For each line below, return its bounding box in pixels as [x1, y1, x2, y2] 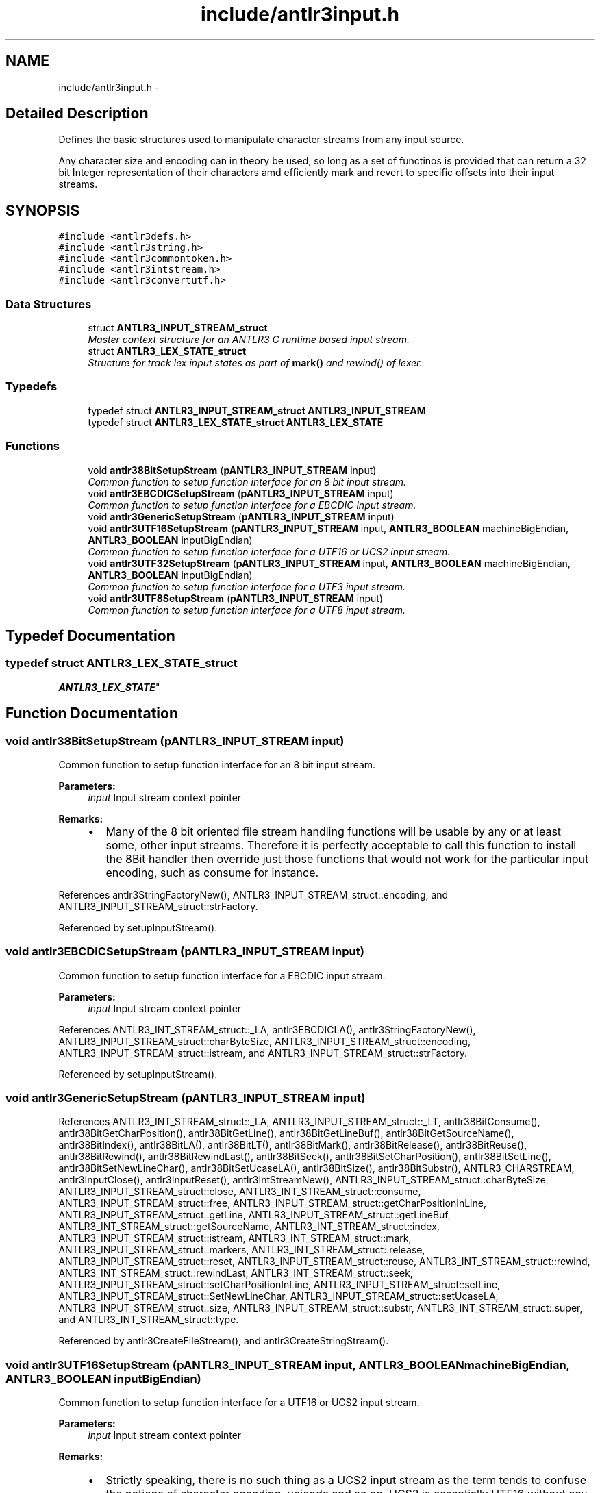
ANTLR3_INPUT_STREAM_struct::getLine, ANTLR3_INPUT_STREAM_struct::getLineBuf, [58, 1209, 451, 1221]
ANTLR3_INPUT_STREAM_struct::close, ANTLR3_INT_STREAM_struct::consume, [58, 1185, 421, 1198]
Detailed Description [5, 105, 149, 123]
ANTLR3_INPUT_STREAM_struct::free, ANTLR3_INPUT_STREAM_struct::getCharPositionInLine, [58, 1197, 486, 1209]
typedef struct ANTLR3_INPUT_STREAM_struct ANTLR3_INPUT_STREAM [88, 404, 426, 416]
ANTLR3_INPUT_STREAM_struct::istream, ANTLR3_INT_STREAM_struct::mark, [58, 1232, 412, 1244]
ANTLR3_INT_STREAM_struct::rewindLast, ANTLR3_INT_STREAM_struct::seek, [58, 1267, 413, 1279]
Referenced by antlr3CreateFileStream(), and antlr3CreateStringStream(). [58, 1335, 389, 1347]
